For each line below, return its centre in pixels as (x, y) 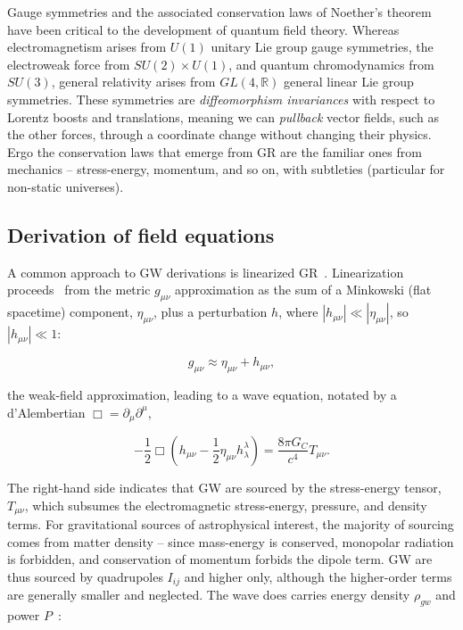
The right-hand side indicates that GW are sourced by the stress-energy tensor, (224, 487)
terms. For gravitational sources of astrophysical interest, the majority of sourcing (231, 524)
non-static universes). (66, 186)
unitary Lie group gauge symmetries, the (322, 47)
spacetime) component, (70, 312)
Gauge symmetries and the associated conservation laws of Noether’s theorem (219, 12)
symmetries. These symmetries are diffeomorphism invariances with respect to (221, 99)
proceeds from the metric (79, 290)
